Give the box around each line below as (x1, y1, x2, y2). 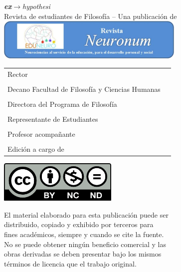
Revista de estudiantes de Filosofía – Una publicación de (4, 10, 177, 21)
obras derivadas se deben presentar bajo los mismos (4, 249, 162, 259)
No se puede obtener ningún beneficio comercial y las (4, 239, 166, 249)
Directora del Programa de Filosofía (7, 98, 117, 109)
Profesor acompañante (7, 128, 75, 139)
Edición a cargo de (7, 143, 64, 154)
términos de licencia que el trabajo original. (4, 258, 137, 269)
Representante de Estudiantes (7, 113, 98, 124)
